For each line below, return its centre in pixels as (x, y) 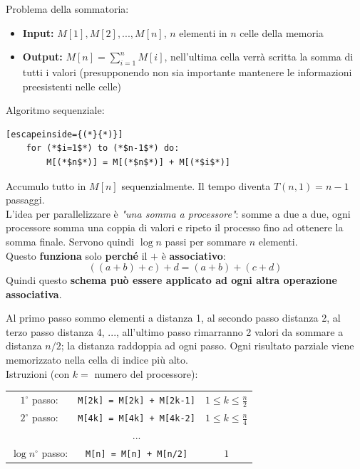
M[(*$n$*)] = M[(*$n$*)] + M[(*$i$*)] (138, 162)
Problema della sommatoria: (67, 9)
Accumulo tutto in (46, 185)
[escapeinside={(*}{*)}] (65, 134)
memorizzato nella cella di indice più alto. (97, 360)
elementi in (203, 32)
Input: (38, 32)
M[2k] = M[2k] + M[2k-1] (137, 401)
